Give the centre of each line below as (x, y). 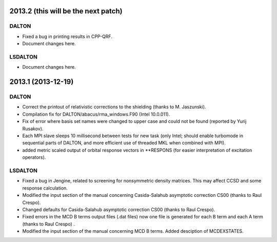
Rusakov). (33, 128)
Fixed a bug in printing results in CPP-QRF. (67, 36)
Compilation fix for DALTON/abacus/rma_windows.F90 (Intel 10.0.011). (96, 114)
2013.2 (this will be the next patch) (66, 11)
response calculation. (45, 188)
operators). (34, 157)
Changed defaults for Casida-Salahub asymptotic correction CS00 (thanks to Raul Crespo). (119, 209)
